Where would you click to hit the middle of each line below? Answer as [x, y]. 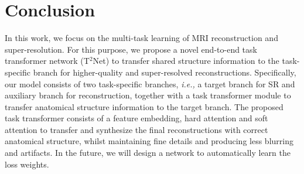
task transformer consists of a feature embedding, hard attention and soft [136, 118]
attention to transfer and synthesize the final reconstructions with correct [136, 129]
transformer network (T [47, 61]
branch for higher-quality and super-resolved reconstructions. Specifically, [165, 72]
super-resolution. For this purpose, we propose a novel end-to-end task [131, 49]
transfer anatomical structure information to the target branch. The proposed [144, 106]
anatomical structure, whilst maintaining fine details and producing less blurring [149, 141]
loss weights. [27, 164]
